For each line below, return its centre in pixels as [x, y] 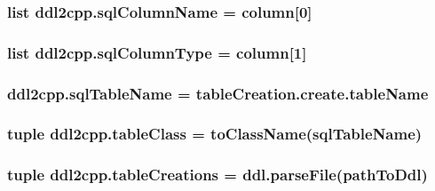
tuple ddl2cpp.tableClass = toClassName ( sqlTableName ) [215, 134]
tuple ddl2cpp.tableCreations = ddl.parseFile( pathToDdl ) [217, 175]
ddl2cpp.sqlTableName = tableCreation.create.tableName [218, 93]
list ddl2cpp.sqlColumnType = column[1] [157, 52]
